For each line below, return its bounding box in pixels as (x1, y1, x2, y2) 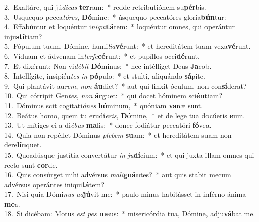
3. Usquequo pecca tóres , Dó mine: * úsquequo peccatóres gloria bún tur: (4, 11, 226, 22)
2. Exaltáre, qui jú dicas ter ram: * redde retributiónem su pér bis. (4, 2, 206, 12)
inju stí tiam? (4, 31, 42, 41)
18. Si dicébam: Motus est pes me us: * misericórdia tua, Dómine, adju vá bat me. (4, 208, 255, 219)
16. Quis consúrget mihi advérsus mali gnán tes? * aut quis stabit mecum (4, 169, 231, 180)
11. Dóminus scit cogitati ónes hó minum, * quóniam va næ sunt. (4, 100, 203, 110)
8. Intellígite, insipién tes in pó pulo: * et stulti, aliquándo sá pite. (4, 70, 205, 81)
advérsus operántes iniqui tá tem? (4, 179, 105, 189)
